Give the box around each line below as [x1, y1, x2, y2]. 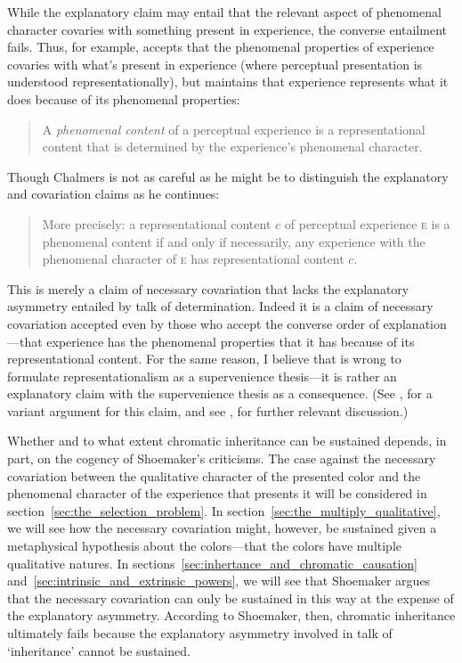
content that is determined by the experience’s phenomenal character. [42, 137, 423, 156]
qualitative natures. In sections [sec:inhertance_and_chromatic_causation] [7, 553, 417, 572]
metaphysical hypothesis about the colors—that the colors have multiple [7, 536, 402, 555]
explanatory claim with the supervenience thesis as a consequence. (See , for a [7, 384, 433, 403]
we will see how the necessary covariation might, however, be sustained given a [7, 519, 437, 537]
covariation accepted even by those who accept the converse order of [7, 314, 379, 332]
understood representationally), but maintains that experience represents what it [7, 72, 449, 91]
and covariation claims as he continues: [7, 184, 220, 203]
